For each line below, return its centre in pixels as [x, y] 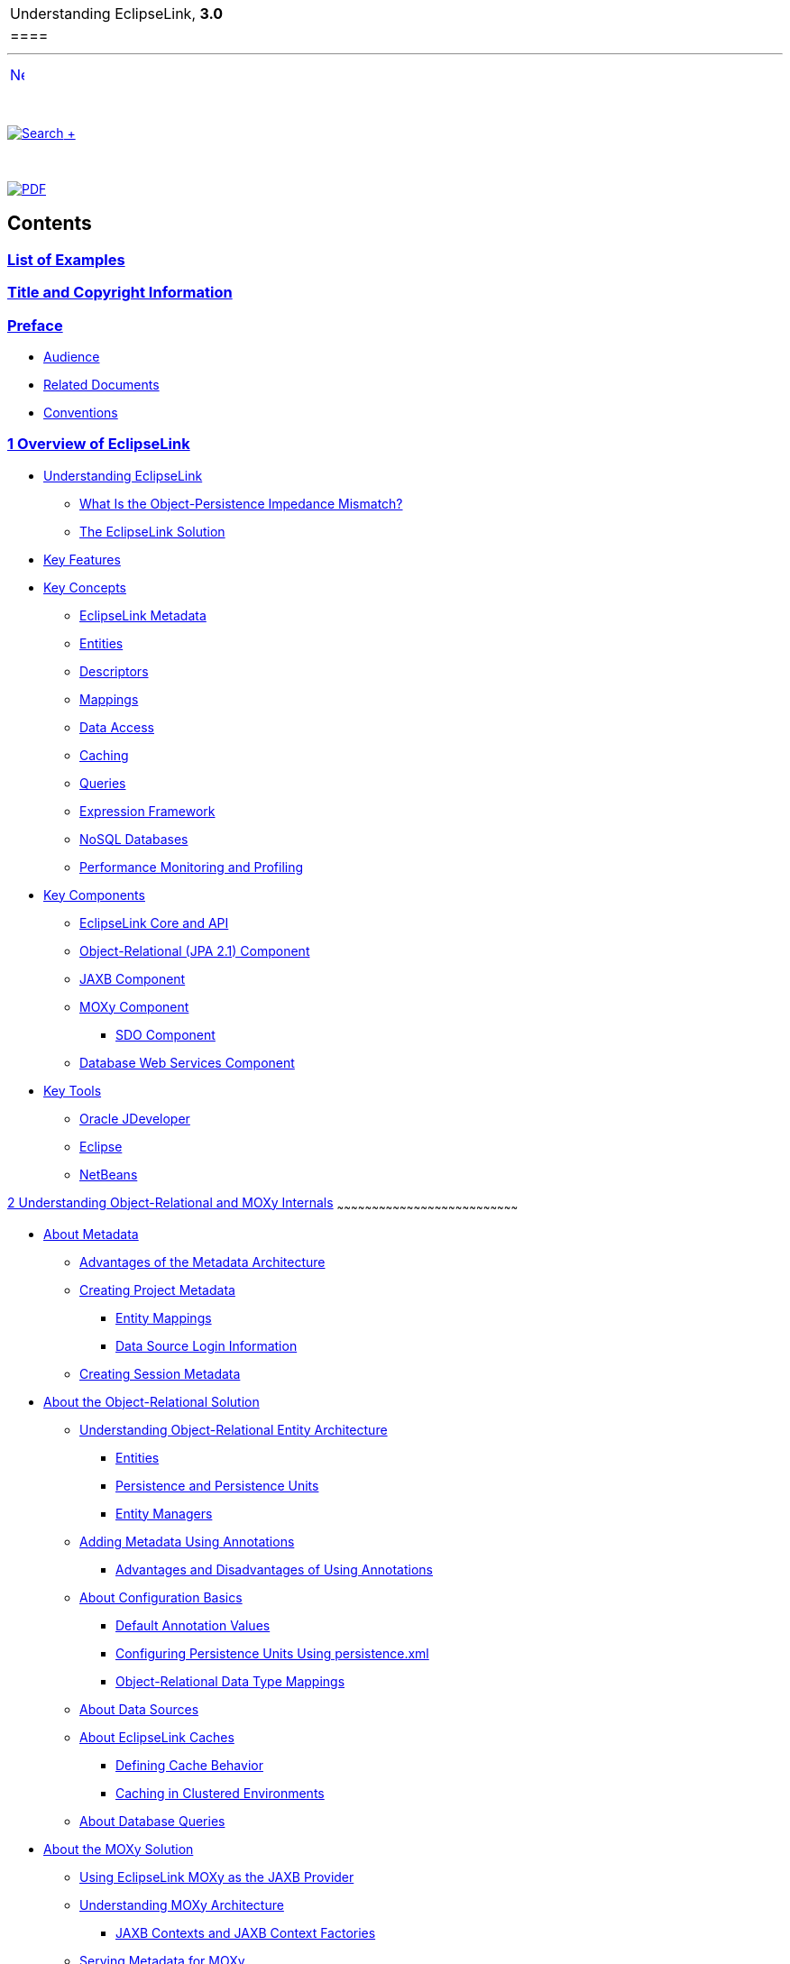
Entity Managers [164, 1513]
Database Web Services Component [187, 1062]
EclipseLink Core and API [154, 922]
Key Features [82, 559]
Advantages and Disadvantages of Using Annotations [275, 1569]
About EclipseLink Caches [157, 1737]
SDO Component [165, 1034]
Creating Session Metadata [160, 1373]
